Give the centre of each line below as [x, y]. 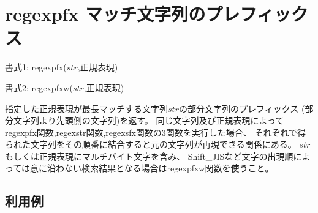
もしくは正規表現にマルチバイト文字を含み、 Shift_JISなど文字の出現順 [149, 156]
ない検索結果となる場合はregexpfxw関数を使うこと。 [169, 168]
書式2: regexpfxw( [39, 87]
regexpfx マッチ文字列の [105, 14]
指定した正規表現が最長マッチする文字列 [86, 108]
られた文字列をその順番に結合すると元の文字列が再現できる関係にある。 [151, 144]
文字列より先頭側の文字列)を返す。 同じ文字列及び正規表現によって [149, 120]
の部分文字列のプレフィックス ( [242, 108]
